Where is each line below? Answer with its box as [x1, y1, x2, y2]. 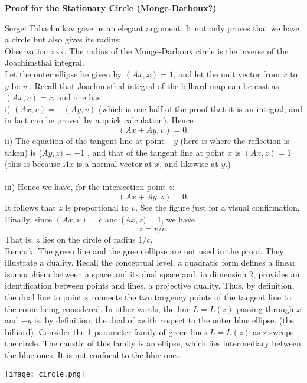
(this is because [5, 158, 60, 170]
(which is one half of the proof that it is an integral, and [99, 102, 302, 114]
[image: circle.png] [5, 369, 86, 378]
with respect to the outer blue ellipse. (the [141, 314, 294, 326]
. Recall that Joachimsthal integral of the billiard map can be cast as [30, 79, 279, 91]
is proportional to [65, 201, 129, 213]
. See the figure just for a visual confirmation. [135, 201, 300, 213]
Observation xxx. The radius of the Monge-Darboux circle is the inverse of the [5, 44, 289, 57]
